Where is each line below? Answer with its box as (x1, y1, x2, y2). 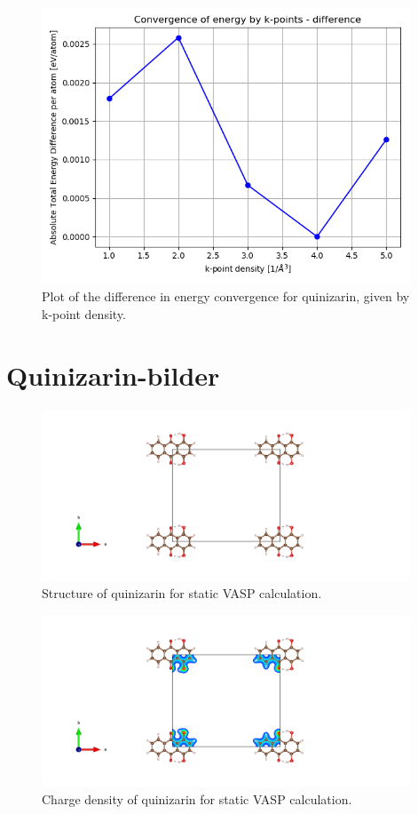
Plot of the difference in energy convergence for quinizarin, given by (42, 287, 410, 306)
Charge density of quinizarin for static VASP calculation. (42, 789, 352, 808)
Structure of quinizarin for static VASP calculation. (42, 584, 322, 603)
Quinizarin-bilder (6, 356, 220, 393)
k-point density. (42, 304, 126, 323)
